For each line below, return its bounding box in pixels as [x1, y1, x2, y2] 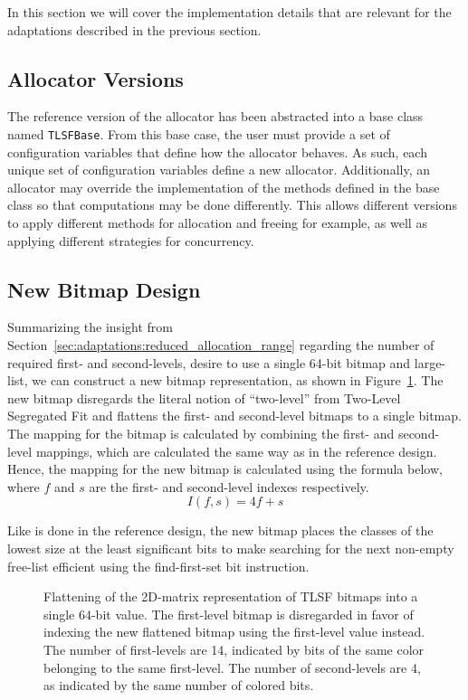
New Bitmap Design [7, 275, 201, 303]
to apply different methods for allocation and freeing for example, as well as [7, 213, 427, 232]
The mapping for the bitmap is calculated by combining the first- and [7, 423, 395, 442]
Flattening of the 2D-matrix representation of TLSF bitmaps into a [43, 587, 418, 606]
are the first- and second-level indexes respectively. [89, 477, 369, 496]
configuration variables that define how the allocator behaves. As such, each [7, 142, 427, 161]
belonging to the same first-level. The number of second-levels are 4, [43, 657, 421, 676]
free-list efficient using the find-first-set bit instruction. [7, 556, 310, 575]
